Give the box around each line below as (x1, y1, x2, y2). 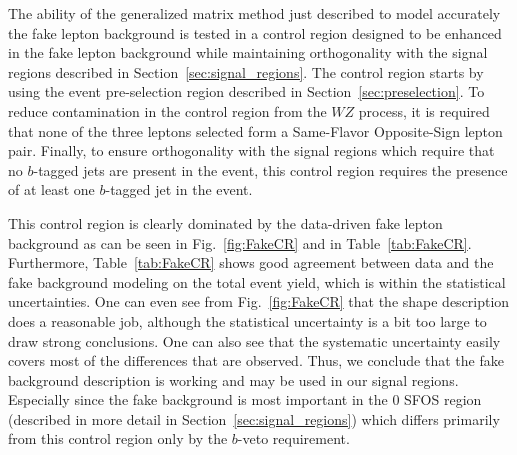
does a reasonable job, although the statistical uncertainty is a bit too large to (8, 310, 487, 331)
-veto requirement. (237, 428, 350, 449)
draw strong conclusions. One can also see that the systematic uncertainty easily (8, 330, 501, 351)
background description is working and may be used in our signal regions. (8, 369, 459, 390)
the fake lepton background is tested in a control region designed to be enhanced (8, 22, 502, 43)
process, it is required (358, 100, 490, 121)
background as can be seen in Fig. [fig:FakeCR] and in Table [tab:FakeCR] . (8, 232, 472, 253)
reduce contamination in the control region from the (8, 100, 327, 121)
